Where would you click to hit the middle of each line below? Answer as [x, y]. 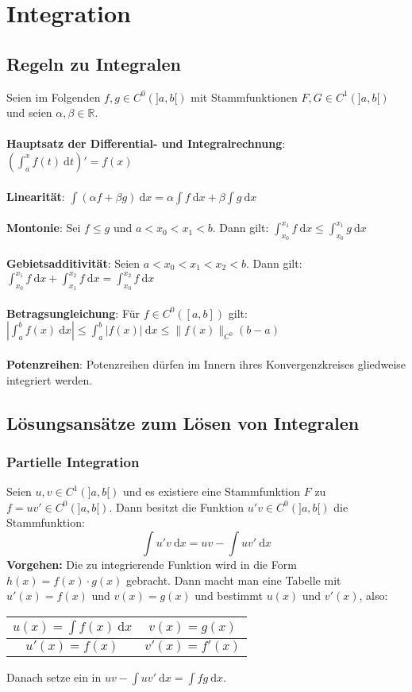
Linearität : [36, 196]
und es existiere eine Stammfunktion [212, 491]
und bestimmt [229, 595]
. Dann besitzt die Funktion [177, 506]
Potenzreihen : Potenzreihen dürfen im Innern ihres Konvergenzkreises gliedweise [206, 364]
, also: [373, 595]
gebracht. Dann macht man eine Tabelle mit [233, 580]
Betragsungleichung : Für [73, 313]
